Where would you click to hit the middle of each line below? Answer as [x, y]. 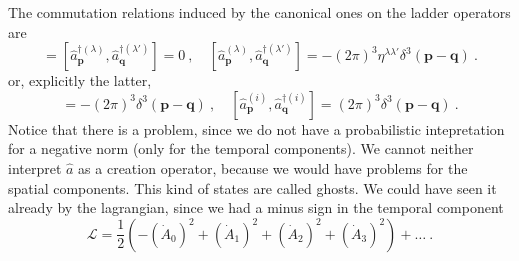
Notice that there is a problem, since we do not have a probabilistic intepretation [256, 128]
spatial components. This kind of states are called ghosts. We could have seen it [252, 187]
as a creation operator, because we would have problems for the [273, 167]
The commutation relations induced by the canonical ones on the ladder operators [259, 12]
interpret [35, 167]
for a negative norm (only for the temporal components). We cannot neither [241, 148]
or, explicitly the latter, [80, 80]
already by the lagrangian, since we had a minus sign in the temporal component [256, 207]
